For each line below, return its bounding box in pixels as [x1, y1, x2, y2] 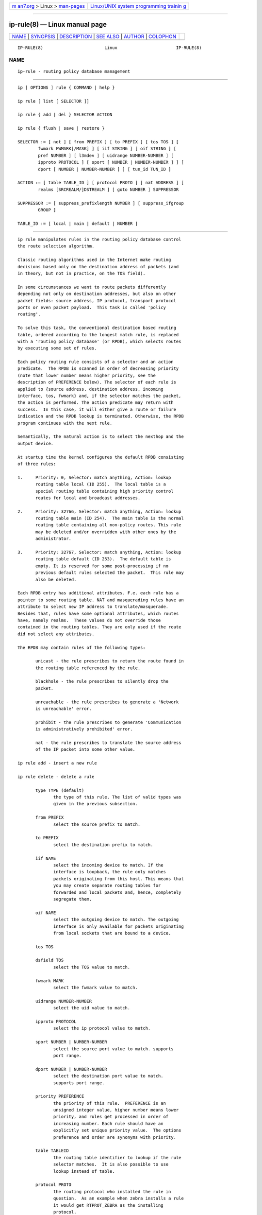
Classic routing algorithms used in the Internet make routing [17, 257, 171, 262]
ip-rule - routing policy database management [17, 69, 131, 74]
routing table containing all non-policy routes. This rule [35, 522, 181, 528]
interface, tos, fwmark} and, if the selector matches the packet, [17, 393, 181, 399]
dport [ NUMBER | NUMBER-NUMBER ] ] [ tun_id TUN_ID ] [38, 166, 171, 172]
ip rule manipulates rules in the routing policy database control [17, 237, 181, 243]
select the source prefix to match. [53, 821, 141, 827]
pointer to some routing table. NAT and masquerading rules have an [17, 597, 184, 603]
